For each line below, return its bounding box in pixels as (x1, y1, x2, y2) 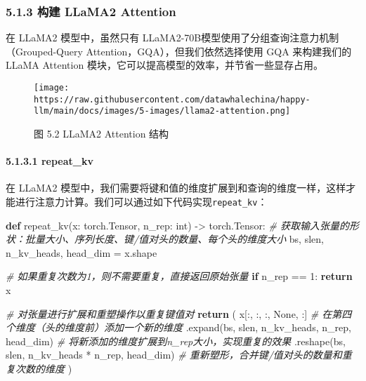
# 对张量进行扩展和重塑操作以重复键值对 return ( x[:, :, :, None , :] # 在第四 (6, 306, 352, 321)
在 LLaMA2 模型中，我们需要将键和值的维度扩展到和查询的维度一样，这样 (6, 180, 346, 195)
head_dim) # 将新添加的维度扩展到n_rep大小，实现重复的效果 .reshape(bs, (6, 333, 346, 348)
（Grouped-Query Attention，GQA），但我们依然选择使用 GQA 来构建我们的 (6, 44, 352, 58)
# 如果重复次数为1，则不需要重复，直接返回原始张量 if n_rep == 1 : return (6, 269, 353, 283)
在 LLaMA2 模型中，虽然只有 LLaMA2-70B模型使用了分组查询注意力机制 (6, 30, 339, 45)
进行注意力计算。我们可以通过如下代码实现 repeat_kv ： (15, 194, 268, 208)
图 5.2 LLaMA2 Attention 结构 (34, 126, 169, 140)
